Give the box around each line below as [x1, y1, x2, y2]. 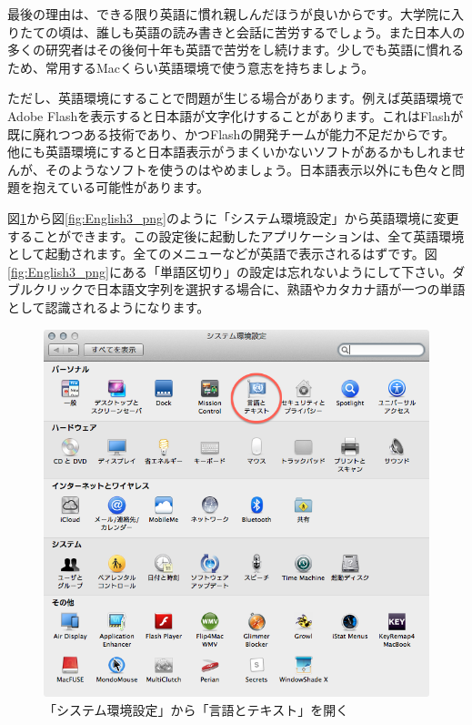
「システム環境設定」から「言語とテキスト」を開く [44, 699, 349, 719]
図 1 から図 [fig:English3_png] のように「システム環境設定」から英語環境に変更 [7, 208, 459, 227]
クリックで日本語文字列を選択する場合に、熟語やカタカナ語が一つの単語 [32, 280, 466, 299]
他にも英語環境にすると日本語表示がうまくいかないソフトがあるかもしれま [7, 142, 453, 161]
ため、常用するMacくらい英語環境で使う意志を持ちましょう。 [7, 57, 375, 77]
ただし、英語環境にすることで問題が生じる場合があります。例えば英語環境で [7, 88, 465, 107]
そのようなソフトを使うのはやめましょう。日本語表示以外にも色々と [45, 159, 452, 179]
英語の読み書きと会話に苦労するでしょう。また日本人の [134, 22, 466, 41]
